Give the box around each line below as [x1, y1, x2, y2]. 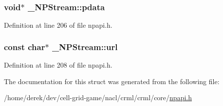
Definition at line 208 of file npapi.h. [4, 60, 112, 70]
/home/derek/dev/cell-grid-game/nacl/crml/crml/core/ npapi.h [4, 92, 192, 103]
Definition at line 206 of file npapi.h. [4, 20, 112, 30]
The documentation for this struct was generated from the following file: [4, 76, 220, 86]
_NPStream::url [52, 40, 118, 53]
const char [4, 40, 45, 53]
